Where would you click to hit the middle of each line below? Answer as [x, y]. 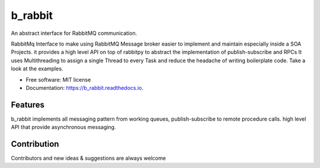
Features [28, 104]
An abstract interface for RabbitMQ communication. [74, 33]
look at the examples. [37, 69]
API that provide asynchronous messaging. [63, 127]
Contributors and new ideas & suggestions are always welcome [88, 158]
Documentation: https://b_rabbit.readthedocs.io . [85, 88]
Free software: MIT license [58, 79]
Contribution [35, 144]
